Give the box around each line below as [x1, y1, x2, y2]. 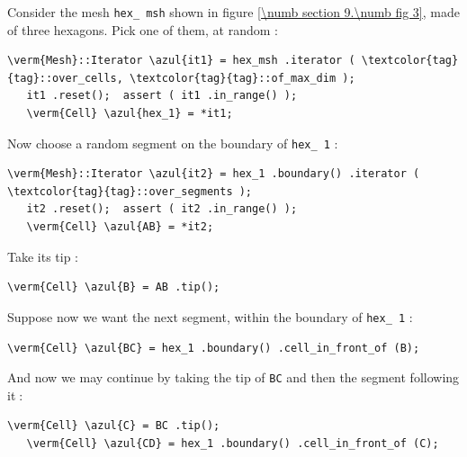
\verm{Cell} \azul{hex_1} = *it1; [26, 107, 233, 121]
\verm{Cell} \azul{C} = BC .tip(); [7, 419, 220, 433]
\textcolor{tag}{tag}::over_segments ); [7, 184, 253, 198]
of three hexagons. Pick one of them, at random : [7, 20, 278, 39]
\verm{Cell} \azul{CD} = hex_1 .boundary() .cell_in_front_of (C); [26, 436, 439, 450]
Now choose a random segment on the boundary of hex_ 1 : [7, 133, 338, 152]
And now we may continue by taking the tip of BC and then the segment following [7, 368, 460, 387]
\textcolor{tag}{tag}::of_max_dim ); [130, 71, 355, 85]
